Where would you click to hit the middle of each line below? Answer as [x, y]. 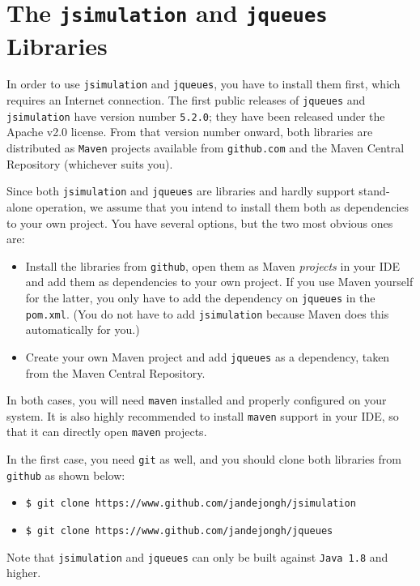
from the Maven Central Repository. [115, 372]
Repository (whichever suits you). [90, 163]
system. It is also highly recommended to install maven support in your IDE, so [203, 415]
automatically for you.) [83, 329]
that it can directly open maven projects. [107, 432]
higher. [24, 573]
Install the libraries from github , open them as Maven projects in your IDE [213, 265]
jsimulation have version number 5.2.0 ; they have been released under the [196, 115]
